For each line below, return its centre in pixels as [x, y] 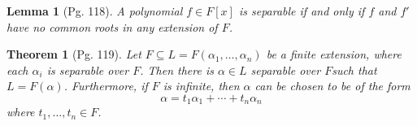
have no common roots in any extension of [112, 26]
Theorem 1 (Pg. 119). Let [74, 54]
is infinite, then [201, 86]
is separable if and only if [302, 11]
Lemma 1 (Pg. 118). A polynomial [95, 11]
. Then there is [177, 70]
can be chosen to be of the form [332, 86]
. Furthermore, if [106, 86]
